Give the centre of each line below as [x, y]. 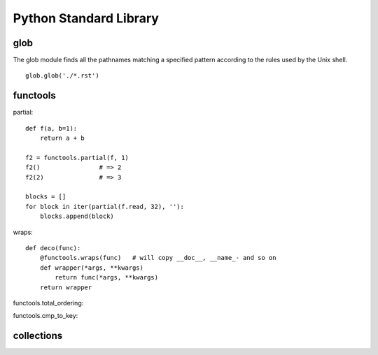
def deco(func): [53, 248]
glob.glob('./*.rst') [62, 76]
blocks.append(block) [77, 216]
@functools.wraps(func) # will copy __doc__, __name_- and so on [158, 258]
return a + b [62, 138]
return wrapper [66, 287]
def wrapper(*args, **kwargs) [91, 268]
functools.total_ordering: [48, 303]
